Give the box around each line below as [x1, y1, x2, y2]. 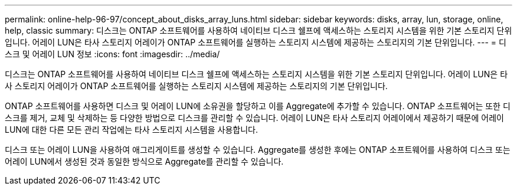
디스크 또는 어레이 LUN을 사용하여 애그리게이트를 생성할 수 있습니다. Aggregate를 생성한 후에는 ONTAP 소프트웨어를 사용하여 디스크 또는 [5, 145, 511, 155]
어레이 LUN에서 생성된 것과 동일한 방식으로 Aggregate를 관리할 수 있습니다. [5, 156, 284, 166]
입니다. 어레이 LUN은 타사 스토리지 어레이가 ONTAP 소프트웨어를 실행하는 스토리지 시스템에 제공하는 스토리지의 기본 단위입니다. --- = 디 [5, 37, 506, 47]
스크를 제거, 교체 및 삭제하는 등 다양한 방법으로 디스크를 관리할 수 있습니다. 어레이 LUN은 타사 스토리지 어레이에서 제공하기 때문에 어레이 [5, 113, 504, 123]
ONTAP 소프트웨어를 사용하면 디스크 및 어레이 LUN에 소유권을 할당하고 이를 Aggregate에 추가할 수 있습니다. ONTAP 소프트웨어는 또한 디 [5, 101, 511, 111]
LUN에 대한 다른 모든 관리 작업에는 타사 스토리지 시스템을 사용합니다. [5, 125, 258, 135]
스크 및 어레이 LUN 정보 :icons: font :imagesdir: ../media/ [5, 49, 220, 59]
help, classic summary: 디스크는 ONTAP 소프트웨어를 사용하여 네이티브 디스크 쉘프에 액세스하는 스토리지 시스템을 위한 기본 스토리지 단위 [5, 25, 512, 35]
